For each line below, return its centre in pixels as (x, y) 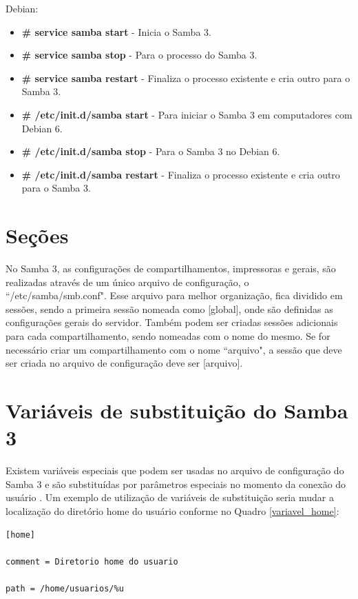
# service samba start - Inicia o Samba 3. (116, 31)
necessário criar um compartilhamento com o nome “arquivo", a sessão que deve (174, 349)
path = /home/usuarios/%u (65, 588)
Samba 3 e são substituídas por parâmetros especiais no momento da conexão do (176, 484)
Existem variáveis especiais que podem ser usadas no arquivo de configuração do (175, 470)
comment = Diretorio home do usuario (92, 561)
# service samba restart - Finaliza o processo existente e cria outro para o (186, 78)
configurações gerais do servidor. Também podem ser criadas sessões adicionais (172, 322)
